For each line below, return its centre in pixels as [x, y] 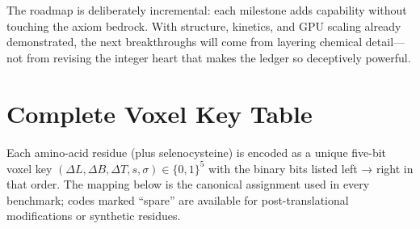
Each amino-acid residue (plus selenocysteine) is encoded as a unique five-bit [197, 152]
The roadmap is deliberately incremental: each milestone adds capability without [207, 10]
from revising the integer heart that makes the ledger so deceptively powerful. [218, 57]
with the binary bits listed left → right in [311, 168]
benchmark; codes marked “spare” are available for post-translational [178, 199]
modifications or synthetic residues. [94, 216]
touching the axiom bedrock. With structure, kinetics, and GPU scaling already [204, 25]
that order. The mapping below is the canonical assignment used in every [188, 184]
